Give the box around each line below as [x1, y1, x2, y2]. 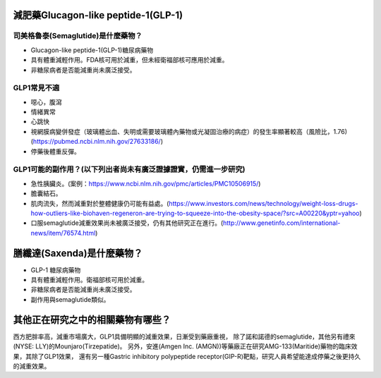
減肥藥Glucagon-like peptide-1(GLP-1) [13, 9, 183, 21]
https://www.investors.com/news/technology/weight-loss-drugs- [169, 199, 358, 207]
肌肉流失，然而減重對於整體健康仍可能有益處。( [30, 199, 169, 207]
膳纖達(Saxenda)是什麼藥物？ [13, 247, 143, 259]
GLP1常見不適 [13, 83, 60, 93]
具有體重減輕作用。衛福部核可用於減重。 [30, 276, 148, 284]
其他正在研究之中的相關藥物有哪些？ [13, 314, 171, 326]
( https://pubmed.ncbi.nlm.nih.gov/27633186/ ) [30, 138, 164, 146]
